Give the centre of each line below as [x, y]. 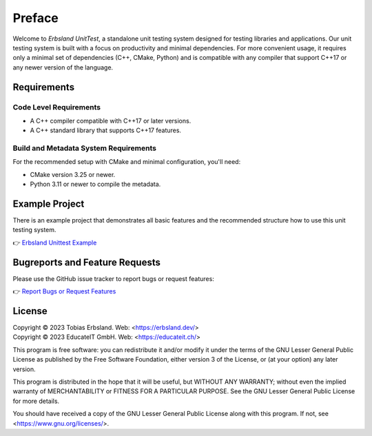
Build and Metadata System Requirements [84, 148]
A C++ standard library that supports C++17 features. [106, 130]
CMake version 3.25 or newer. [73, 174]
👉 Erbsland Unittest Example [55, 242]
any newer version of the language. [63, 67]
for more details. [36, 401]
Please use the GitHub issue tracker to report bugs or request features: [114, 278]
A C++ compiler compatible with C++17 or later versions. [111, 121]
